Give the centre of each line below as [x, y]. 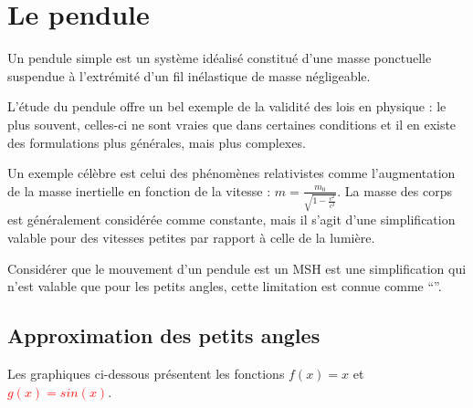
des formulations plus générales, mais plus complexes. [157, 142]
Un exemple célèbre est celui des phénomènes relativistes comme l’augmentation [231, 173]
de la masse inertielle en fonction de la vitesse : [139, 190]
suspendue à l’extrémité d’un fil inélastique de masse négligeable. [189, 75]
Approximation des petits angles [164, 335]
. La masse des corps [395, 190]
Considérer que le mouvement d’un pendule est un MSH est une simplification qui [237, 268]
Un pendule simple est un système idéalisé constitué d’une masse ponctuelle [220, 58]
